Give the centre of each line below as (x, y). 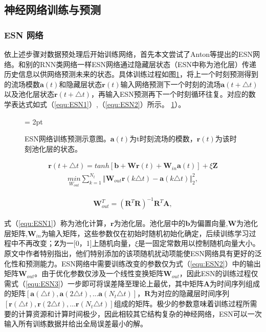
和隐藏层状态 (81, 84)
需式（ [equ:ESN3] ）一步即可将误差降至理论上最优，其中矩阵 (104, 283)
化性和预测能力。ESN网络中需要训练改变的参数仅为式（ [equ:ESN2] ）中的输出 (132, 263)
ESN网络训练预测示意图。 (68, 139)
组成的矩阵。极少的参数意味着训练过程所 (182, 304)
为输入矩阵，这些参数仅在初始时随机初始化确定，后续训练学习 (145, 233)
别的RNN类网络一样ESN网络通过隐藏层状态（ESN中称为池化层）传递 (141, 64)
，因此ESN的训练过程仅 (219, 273)
